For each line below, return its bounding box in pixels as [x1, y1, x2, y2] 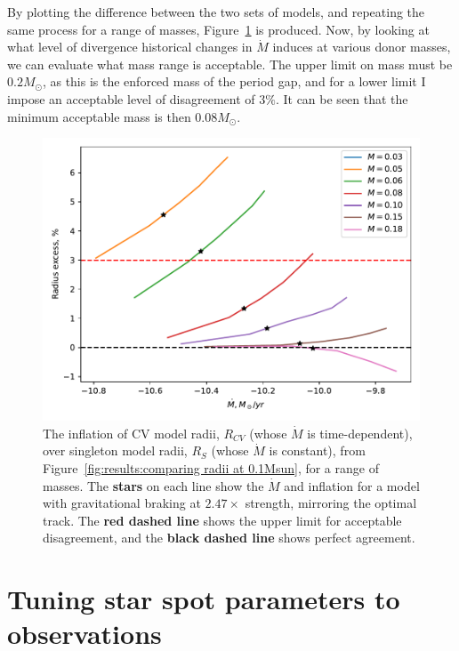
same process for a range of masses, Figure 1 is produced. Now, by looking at [7, 20, 430, 38]
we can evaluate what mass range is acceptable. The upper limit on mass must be [7, 54, 453, 73]
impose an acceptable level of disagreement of [7, 89, 255, 108]
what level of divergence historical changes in [7, 37, 253, 56]
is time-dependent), [307, 423, 413, 442]
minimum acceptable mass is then [7, 107, 191, 125]
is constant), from [269, 441, 366, 460]
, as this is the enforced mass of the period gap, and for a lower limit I [42, 72, 426, 91]
